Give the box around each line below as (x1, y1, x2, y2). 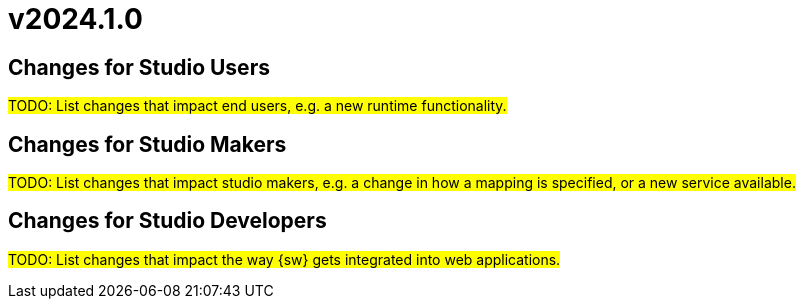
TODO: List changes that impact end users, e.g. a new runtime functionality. (8, 97, 507, 115)
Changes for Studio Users (8, 54, 270, 80)
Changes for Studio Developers (8, 208, 327, 234)
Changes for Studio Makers (8, 131, 287, 157)
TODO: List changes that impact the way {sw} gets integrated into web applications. (8, 250, 561, 268)
